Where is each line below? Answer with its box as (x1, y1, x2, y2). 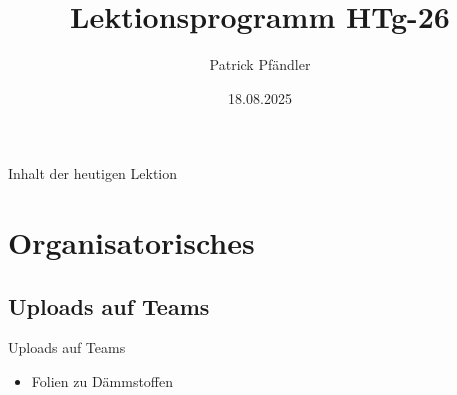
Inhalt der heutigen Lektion (8, 163, 178, 184)
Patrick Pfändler (209, 54, 311, 75)
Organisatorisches (8, 222, 255, 263)
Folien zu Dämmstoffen (31, 371, 174, 392)
